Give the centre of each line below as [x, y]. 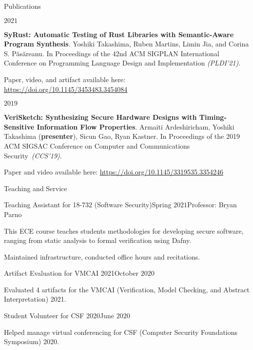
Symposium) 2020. [31, 341]
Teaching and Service [36, 188]
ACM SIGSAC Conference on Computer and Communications [97, 145]
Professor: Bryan [212, 205]
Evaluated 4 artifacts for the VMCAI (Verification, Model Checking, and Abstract [127, 289]
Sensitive [19, 126]
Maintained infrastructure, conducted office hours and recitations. [102, 256]
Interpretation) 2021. [35, 299]
